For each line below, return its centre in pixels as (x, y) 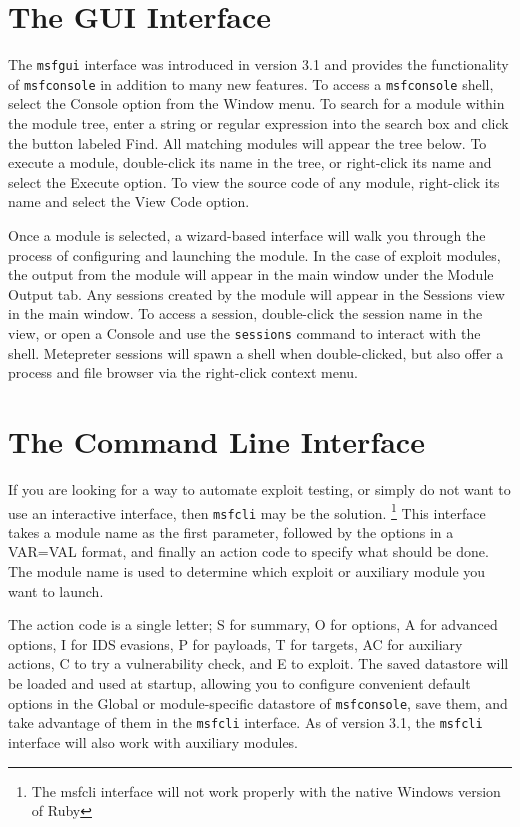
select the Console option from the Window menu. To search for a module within (256, 103)
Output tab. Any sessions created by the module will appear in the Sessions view (256, 293)
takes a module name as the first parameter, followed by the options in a (231, 531)
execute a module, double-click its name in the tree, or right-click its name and (250, 162)
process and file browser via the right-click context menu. (183, 372)
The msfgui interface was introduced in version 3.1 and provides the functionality (258, 64)
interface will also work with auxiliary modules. (153, 741)
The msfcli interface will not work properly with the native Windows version (266, 790)
